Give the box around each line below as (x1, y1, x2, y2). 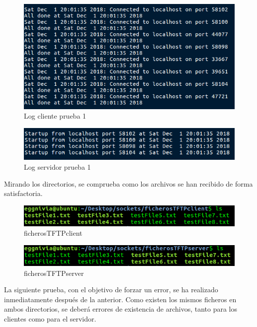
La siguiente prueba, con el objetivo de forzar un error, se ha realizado (4, 284, 218, 295)
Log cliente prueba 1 (24, 111, 86, 121)
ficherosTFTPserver (24, 267, 84, 278)
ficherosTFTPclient (24, 228, 83, 238)
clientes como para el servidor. (4, 314, 96, 324)
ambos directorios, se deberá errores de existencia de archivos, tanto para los (4, 304, 238, 314)
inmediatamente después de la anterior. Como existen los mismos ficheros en (4, 294, 237, 304)
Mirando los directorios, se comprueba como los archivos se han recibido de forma (4, 178, 253, 189)
